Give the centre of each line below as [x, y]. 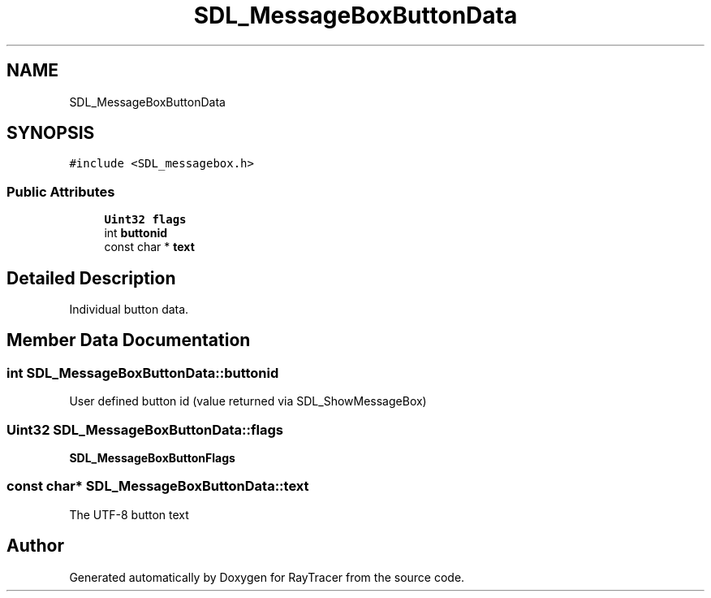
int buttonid [136, 233]
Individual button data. [129, 310]
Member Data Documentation [129, 340]
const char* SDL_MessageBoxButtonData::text [158, 486]
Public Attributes [61, 191]
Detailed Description [91, 278]
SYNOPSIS [51, 133]
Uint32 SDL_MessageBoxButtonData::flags [145, 429]
